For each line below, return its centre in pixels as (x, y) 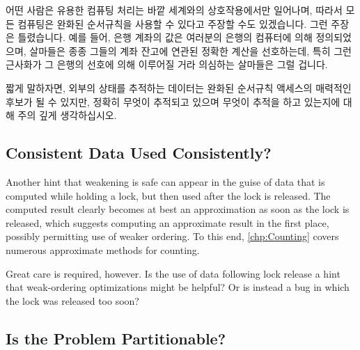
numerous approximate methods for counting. (103, 249)
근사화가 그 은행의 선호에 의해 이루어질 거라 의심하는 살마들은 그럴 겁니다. (167, 64)
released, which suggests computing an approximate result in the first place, (167, 222)
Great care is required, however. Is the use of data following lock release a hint (173, 273)
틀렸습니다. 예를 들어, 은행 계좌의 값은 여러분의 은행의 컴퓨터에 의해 (165, 37)
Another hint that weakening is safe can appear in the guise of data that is (165, 181)
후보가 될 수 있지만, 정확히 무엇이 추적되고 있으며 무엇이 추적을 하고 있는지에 (173, 101)
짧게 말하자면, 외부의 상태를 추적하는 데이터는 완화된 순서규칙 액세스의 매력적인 (179, 87)
